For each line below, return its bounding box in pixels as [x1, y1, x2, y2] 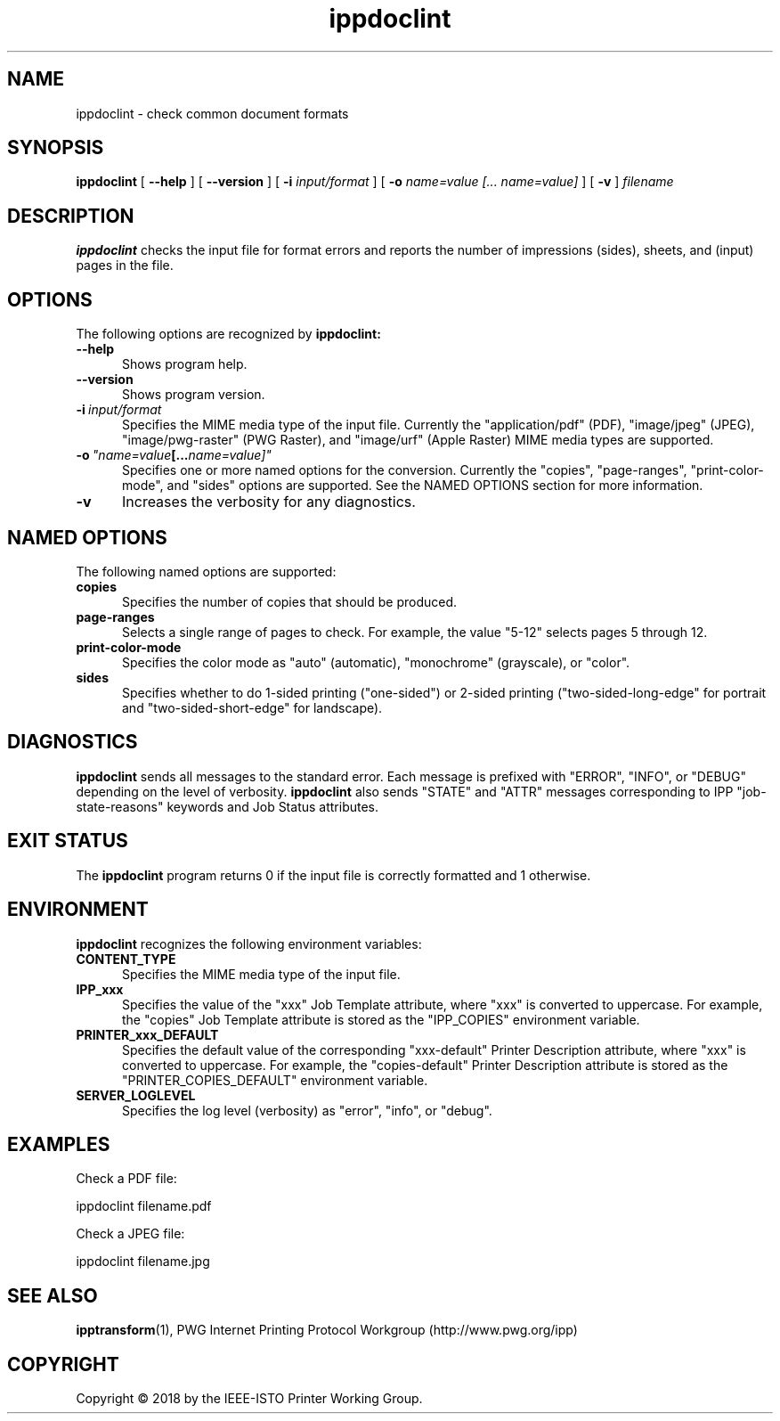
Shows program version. [122, 387, 265, 403]
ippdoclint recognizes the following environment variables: [76, 935, 422, 951]
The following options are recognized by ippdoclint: [76, 326, 381, 342]
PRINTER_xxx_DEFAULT [76, 1026, 219, 1042]
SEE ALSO [7, 1284, 98, 1307]
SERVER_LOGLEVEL [76, 1087, 196, 1103]
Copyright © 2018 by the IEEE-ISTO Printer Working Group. [76, 1391, 423, 1407]
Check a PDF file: [76, 1171, 177, 1187]
